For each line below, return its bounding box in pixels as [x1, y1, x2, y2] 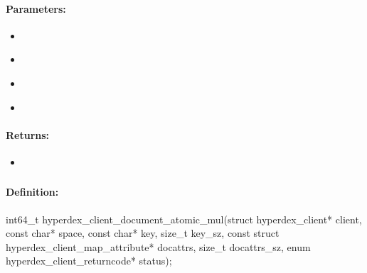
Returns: [6, 127, 50, 142]
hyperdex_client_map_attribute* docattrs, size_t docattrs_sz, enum [6, 239, 311, 254]
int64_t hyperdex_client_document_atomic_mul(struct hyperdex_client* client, [6, 211, 362, 226]
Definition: [6, 184, 59, 199]
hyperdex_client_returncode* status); [6, 253, 172, 268]
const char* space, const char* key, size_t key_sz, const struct [6, 225, 280, 240]
